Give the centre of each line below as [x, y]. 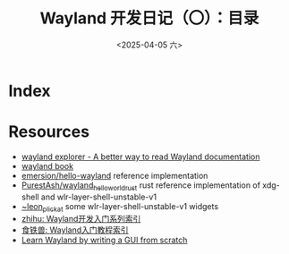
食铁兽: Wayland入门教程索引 [75, 230]
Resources [49, 132]
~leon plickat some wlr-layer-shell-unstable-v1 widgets [120, 207]
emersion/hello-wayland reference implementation [115, 175]
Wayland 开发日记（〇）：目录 [149, 18]
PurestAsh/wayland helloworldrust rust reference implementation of [141, 186]
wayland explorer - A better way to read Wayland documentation [140, 157]
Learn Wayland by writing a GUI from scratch [104, 240]
